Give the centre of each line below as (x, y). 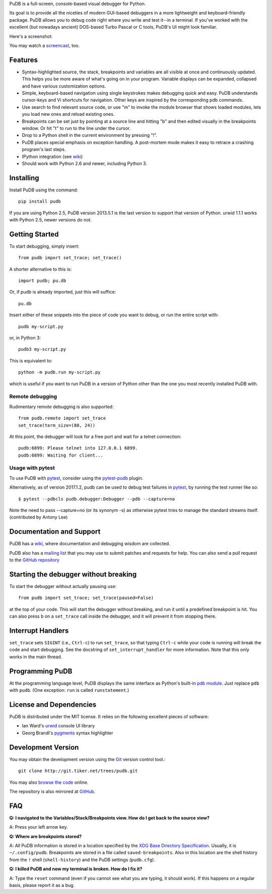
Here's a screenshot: (31, 36)
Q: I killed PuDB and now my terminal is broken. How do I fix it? (76, 869)
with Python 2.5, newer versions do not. (51, 220)
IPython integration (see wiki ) (52, 157)
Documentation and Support (55, 532)
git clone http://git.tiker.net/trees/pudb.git (78, 771)
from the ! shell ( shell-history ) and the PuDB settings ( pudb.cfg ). (82, 860)
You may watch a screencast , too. (45, 45)
